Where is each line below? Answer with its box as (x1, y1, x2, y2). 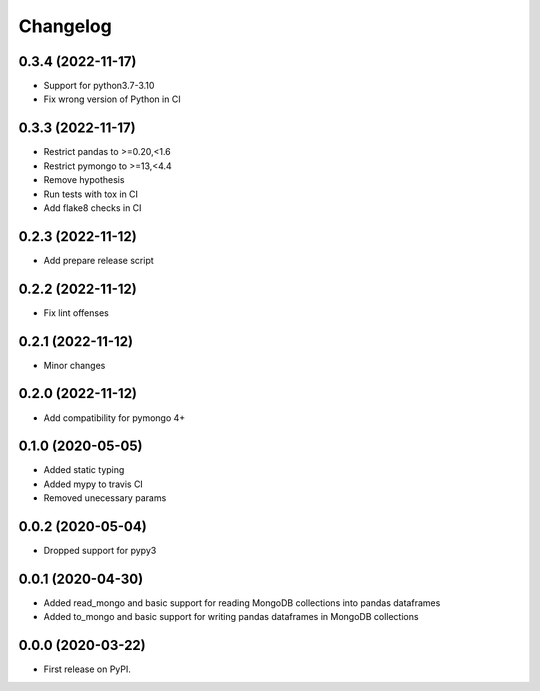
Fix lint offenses (43, 306, 109, 319)
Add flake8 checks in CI (43, 201, 142, 214)
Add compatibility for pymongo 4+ (43, 411, 186, 424)
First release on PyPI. (43, 663, 132, 675)
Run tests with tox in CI (43, 188, 139, 200)
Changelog (18, 15, 112, 37)
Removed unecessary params (43, 492, 167, 504)
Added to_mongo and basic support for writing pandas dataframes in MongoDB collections (43, 611, 419, 623)
